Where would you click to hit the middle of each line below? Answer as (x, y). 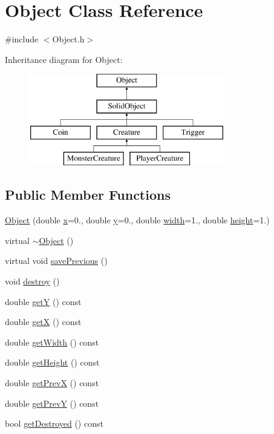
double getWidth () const (52, 342)
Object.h (68, 39)
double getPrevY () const (52, 403)
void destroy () (32, 281)
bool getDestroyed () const (54, 423)
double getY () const (43, 301)
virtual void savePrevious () (56, 261)
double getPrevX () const (52, 383)
